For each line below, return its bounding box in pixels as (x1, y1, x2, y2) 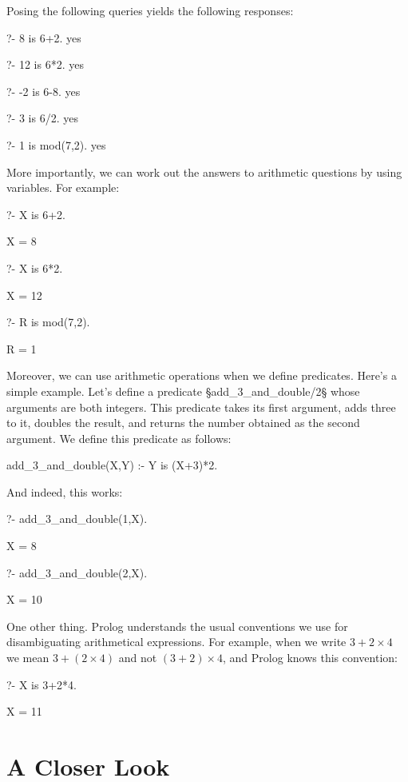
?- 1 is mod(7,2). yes (6, 136, 106, 153)
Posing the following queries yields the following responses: (6, 2, 294, 18)
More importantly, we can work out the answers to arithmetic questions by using (6, 163, 402, 180)
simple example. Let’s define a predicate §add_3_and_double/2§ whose (6, 382, 360, 399)
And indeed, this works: (6, 483, 123, 500)
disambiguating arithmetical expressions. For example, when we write (6, 633, 347, 650)
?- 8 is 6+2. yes (6, 29, 81, 46)
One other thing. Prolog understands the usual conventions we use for (6, 617, 348, 634)
